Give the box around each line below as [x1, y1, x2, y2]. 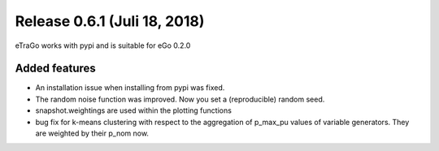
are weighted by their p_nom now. [35, 128, 150, 138]
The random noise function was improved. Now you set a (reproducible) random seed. [35, 94, 325, 104]
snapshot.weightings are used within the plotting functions [35, 106, 232, 115]
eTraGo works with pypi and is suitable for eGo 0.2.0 [15, 41, 191, 50]
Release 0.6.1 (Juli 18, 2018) [15, 12, 205, 30]
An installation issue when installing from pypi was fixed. [35, 83, 225, 93]
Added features [15, 62, 97, 75]
